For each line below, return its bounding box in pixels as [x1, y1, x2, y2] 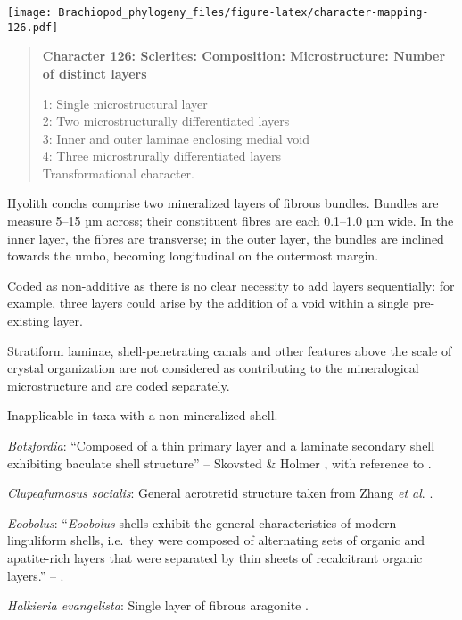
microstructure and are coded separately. [7, 376, 230, 394]
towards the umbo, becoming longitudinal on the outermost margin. [7, 246, 379, 265]
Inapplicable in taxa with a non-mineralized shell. [7, 406, 278, 425]
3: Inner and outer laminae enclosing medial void [42, 128, 310, 147]
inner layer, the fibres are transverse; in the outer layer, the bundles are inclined [7, 228, 444, 247]
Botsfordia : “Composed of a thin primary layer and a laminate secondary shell [7, 436, 435, 454]
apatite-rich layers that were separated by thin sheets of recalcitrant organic [7, 548, 423, 566]
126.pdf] [7, 21, 59, 34]
